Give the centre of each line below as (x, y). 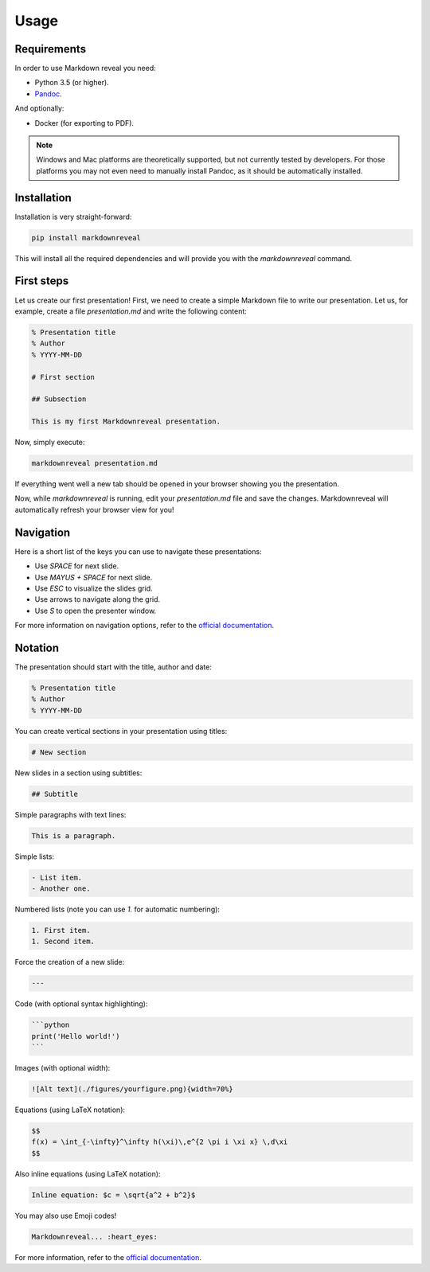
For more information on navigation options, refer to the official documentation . (145, 626)
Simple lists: (35, 856)
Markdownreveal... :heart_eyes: (95, 1237)
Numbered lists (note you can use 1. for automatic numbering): (117, 909)
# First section (63, 377)
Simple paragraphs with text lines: (70, 814)
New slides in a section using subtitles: (78, 773)
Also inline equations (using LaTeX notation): (88, 1173)
